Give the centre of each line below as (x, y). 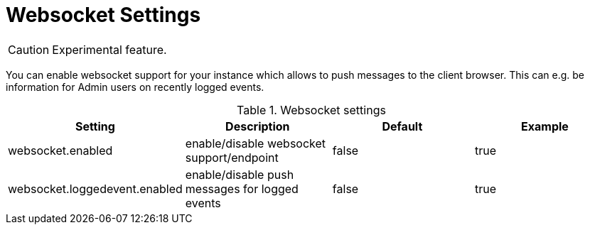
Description (258, 126)
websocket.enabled (60, 150)
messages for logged (242, 188)
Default (402, 126)
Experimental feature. (109, 49)
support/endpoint (232, 157)
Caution (29, 49)
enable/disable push (240, 174)
